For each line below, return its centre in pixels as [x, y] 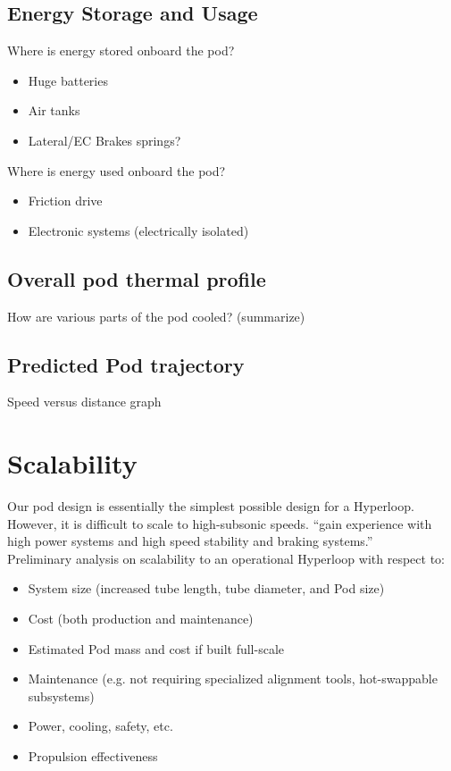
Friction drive [65, 201]
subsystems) [61, 696]
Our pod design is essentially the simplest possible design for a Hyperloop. [211, 506]
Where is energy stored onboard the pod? [121, 50]
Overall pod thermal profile [137, 278]
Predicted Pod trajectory [126, 364]
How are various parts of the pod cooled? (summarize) [156, 316]
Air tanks [54, 110]
